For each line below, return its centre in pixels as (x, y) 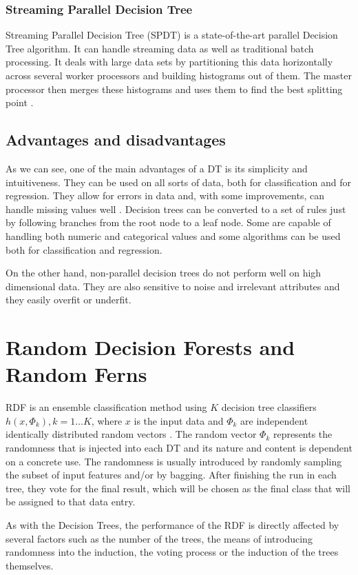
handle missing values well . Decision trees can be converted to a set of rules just (176, 209)
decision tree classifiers (269, 407)
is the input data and (179, 420)
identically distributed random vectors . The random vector (131, 434)
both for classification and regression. (84, 249)
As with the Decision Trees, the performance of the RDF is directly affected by (172, 524)
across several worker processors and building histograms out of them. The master (179, 75)
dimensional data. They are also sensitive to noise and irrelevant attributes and (173, 286)
